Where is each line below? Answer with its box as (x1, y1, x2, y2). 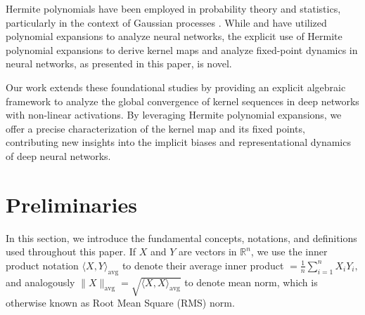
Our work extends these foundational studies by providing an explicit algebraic (6, 79, 346, 94)
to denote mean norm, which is (184, 274, 318, 289)
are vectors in (178, 244, 237, 259)
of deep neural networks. (6, 148, 111, 163)
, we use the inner (250, 244, 328, 259)
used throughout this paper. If (6, 244, 136, 259)
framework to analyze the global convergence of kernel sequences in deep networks (6, 93, 359, 108)
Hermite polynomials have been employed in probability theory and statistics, (6, 1, 341, 15)
